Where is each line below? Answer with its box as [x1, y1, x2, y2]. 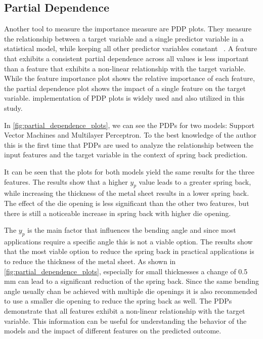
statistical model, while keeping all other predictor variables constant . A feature [4, 43, 257, 54]
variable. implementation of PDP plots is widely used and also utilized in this [4, 93, 245, 103]
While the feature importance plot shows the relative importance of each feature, [4, 73, 255, 83]
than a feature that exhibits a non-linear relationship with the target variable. [4, 63, 246, 73]
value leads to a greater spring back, [139, 176, 251, 187]
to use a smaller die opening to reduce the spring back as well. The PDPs [4, 295, 232, 306]
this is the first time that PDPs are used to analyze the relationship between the [4, 139, 254, 150]
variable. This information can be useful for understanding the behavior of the [4, 315, 247, 326]
